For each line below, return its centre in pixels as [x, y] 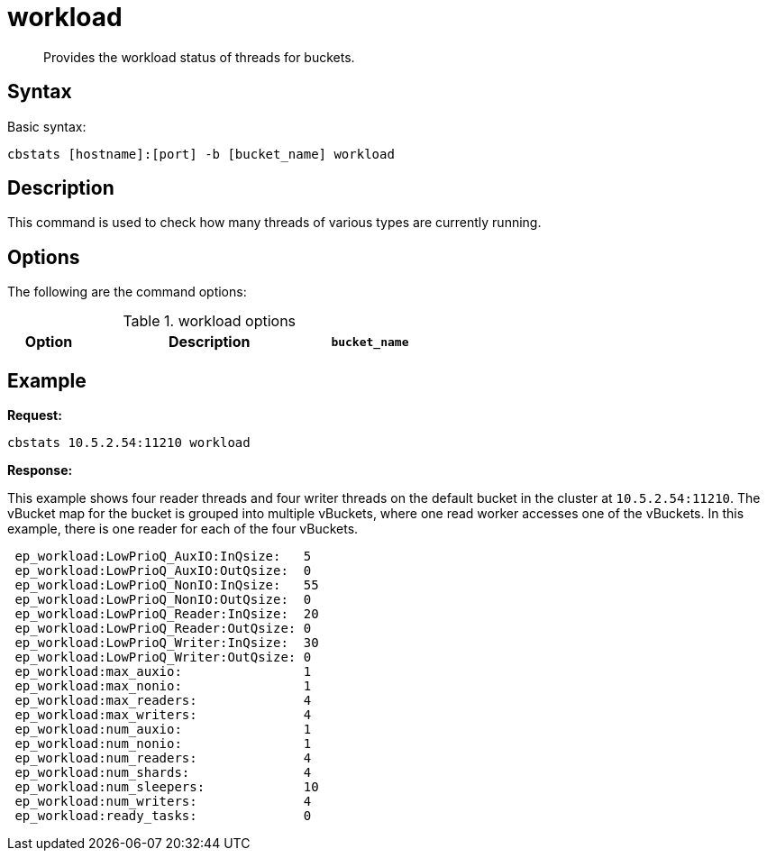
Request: [35, 415]
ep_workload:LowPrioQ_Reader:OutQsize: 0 [163, 629]
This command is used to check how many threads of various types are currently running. [274, 223]
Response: [40, 470]
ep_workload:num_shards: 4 [163, 773]
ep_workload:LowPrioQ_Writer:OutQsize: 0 [163, 657]
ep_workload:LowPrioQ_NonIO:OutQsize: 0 [163, 600]
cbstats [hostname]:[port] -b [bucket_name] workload [201, 154]
